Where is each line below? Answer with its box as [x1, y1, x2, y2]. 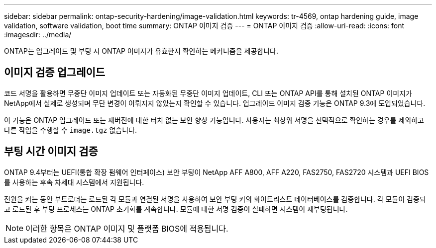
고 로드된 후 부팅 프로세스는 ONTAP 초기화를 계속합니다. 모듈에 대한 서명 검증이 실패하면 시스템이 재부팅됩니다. [4, 204, 348, 213]
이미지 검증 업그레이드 [4, 66, 106, 79]
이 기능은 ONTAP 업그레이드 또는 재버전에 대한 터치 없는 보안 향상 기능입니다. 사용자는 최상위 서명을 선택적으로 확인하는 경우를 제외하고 [4, 115, 424, 124]
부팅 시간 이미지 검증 [4, 145, 98, 158]
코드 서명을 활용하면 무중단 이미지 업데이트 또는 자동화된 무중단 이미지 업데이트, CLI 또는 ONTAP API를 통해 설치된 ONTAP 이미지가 [4, 88, 412, 97]
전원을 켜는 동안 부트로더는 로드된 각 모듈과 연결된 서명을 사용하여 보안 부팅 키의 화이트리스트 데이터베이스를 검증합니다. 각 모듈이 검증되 [4, 194, 426, 203]
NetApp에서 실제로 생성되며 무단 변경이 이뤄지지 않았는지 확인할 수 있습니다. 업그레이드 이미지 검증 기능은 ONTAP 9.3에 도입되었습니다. [4, 98, 426, 107]
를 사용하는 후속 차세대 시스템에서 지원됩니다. [4, 177, 144, 186]
